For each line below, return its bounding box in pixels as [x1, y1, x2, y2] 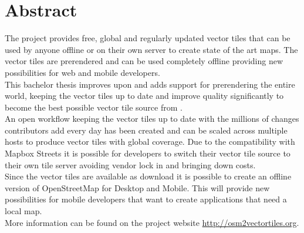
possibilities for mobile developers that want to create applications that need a [5, 193, 287, 205]
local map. [5, 205, 42, 217]
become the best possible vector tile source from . [5, 101, 183, 113]
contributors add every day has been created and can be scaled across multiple [5, 124, 288, 136]
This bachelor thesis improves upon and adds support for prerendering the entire [5, 78, 295, 90]
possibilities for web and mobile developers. [5, 66, 160, 78]
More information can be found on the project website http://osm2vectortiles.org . [5, 216, 299, 228]
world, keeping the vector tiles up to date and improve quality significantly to [5, 89, 284, 102]
